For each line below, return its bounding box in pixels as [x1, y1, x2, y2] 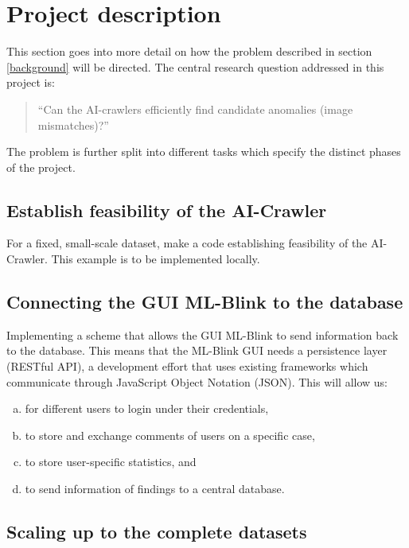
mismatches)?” [37, 116, 109, 133]
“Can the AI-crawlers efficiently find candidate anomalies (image [37, 100, 353, 117]
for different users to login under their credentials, [25, 400, 269, 417]
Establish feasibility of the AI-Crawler [6, 197, 327, 222]
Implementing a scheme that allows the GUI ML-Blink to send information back [6, 326, 399, 343]
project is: [6, 74, 55, 91]
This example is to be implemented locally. [51, 251, 260, 267]
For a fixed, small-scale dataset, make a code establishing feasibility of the [6, 235, 368, 251]
